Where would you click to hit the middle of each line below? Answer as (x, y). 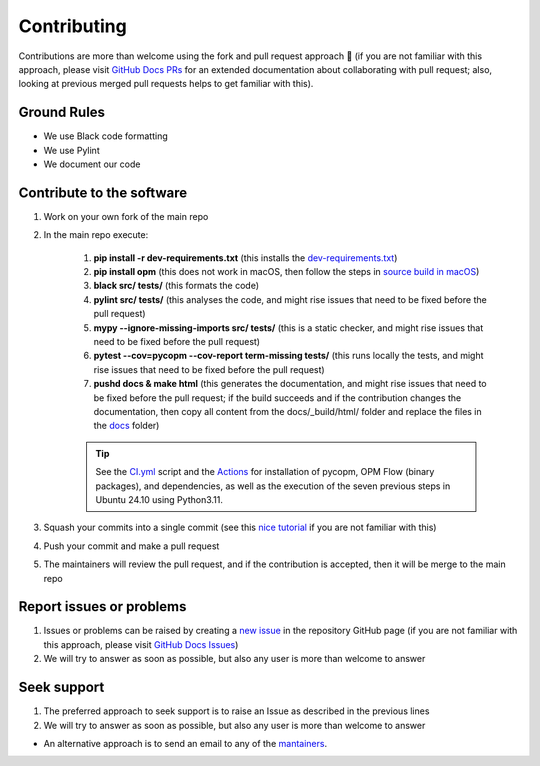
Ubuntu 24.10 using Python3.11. (159, 499)
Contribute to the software (103, 192)
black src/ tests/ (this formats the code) (176, 286)
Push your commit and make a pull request (131, 546)
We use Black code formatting (106, 136)
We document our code (92, 164)
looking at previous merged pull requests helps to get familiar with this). (166, 84)
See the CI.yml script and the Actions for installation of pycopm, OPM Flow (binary (265, 472)
